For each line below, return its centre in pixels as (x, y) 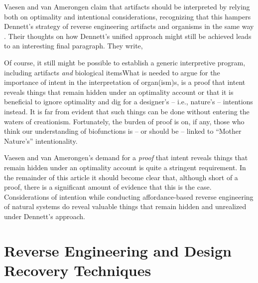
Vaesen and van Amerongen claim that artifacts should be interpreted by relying (127, 6)
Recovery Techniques (78, 270)
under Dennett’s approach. (45, 216)
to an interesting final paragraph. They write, (73, 46)
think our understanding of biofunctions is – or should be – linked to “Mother (123, 131)
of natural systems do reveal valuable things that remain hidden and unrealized (125, 206)
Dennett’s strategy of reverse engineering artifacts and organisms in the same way (129, 26)
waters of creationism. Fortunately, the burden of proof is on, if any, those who (124, 121)
